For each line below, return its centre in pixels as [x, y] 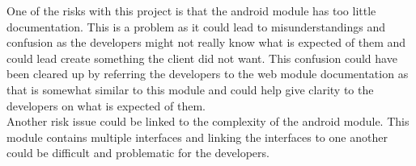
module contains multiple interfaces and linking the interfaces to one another [197, 137]
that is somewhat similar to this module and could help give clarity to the [190, 89]
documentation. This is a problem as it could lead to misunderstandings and [196, 26]
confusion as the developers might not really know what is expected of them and [206, 42]
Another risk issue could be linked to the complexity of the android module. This [208, 121]
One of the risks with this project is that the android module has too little [191, 10]
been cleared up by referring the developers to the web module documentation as [208, 74]
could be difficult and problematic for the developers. [138, 153]
